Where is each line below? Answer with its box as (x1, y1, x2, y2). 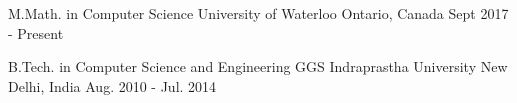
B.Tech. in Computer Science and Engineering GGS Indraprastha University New (8, 56, 508, 77)
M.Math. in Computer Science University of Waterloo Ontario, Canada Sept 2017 (8, 3, 509, 23)
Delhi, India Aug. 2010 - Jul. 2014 (8, 75, 217, 96)
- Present (8, 22, 64, 43)
